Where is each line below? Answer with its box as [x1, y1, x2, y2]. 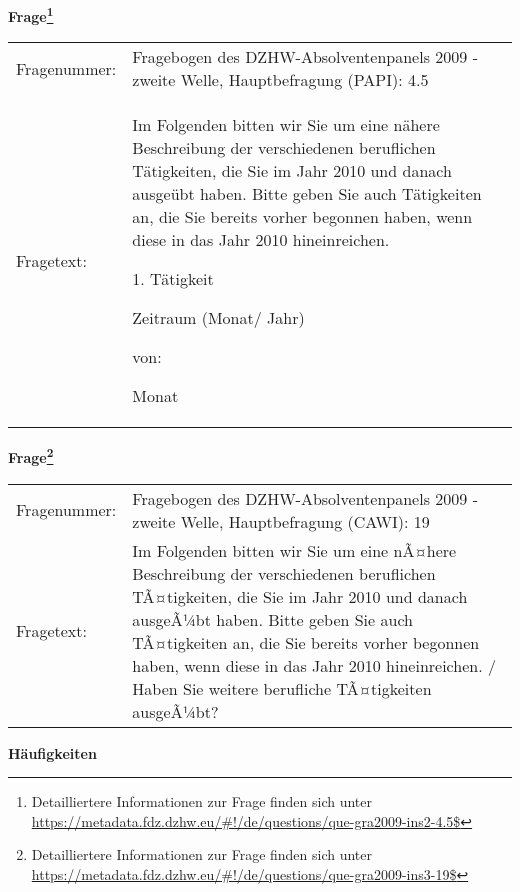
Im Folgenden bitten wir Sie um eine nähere [132, 113, 440, 137]
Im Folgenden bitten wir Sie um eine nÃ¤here [132, 538, 457, 562]
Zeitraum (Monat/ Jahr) [132, 306, 305, 330]
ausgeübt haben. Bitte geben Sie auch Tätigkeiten [132, 182, 482, 206]
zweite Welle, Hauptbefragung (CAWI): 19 [132, 509, 430, 533]
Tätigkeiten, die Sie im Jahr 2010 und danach [132, 159, 452, 183]
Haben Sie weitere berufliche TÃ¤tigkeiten [132, 676, 432, 700]
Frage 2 [8, 444, 54, 467]
